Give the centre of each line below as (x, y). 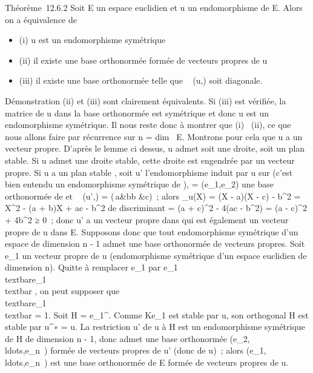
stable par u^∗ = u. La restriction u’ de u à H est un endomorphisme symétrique (155, 327)
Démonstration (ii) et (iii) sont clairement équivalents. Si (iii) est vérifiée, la (146, 100)
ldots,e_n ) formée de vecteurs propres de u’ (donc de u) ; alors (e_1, (136, 350)
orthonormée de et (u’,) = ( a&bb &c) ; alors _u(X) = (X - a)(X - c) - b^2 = (153, 196)
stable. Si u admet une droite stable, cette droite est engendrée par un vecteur (150, 160)
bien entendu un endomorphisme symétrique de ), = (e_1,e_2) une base (140, 184)
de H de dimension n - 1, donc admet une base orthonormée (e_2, (127, 338)
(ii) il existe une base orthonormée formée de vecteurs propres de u (143, 60)
